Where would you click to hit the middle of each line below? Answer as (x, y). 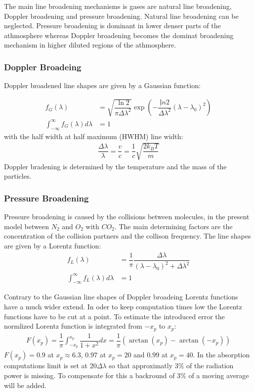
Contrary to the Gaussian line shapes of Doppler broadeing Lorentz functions (121, 297)
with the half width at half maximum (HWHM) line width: (94, 136)
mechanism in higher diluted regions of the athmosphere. (90, 45)
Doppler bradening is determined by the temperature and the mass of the (115, 166)
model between (26, 226)
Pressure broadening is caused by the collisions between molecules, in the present (127, 217)
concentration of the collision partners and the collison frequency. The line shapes (127, 236)
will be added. (25, 385)
